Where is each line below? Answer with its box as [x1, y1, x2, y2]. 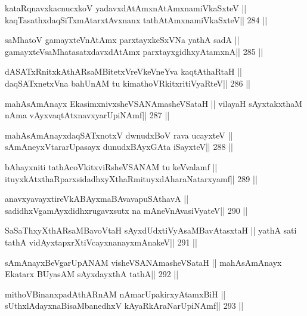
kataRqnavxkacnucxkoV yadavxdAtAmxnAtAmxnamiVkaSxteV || [5, 2, 247, 14]
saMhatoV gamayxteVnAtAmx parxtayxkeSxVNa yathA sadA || [5, 33, 240, 46]
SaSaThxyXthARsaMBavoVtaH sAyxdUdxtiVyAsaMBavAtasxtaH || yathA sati [5, 224, 297, 237]
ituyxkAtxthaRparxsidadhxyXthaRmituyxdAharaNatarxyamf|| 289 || [5, 172, 258, 185]
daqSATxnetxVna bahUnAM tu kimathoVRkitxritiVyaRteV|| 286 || [5, 76, 250, 89]
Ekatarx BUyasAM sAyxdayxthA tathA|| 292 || [5, 268, 179, 280]
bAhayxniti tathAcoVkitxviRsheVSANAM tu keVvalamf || [5, 160, 218, 173]
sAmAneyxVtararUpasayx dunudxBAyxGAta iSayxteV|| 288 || [5, 140, 233, 153]
